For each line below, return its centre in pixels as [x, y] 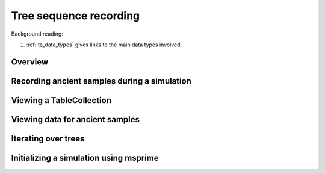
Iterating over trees [48, 138]
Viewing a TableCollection [61, 100]
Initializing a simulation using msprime [85, 157]
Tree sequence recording [76, 16]
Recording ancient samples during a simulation [101, 81]
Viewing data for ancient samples [76, 120]
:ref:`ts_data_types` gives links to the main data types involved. [104, 45]
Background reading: [37, 34]
